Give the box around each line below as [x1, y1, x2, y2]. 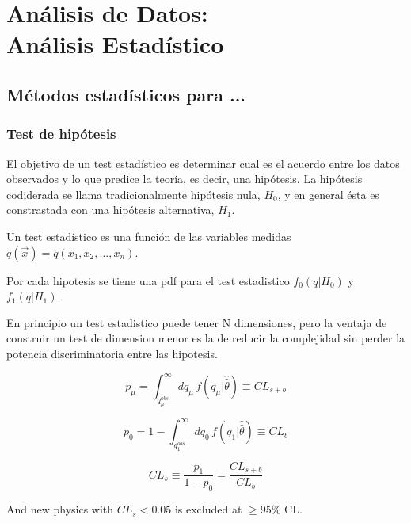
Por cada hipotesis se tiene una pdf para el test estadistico [6, 272, 290, 288]
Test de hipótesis [6, 124, 116, 143]
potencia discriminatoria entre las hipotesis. [6, 345, 218, 361]
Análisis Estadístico [6, 28, 224, 60]
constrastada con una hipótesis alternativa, [6, 201, 215, 218]
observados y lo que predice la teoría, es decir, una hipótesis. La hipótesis [6, 170, 363, 187]
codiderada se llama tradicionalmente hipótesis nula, [6, 185, 261, 202]
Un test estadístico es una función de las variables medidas [6, 227, 291, 244]
